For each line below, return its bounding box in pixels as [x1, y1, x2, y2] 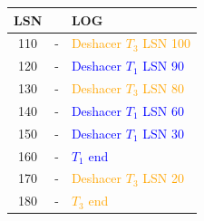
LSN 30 [142, 123, 184, 142]
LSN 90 [142, 56, 184, 75]
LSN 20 [142, 168, 184, 187]
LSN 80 [142, 79, 184, 98]
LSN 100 [142, 34, 190, 53]
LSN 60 [142, 101, 184, 120]
